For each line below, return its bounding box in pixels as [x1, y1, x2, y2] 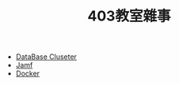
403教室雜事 [87, 7, 171, 25]
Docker [15, 68, 40, 79]
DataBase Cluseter [15, 52, 78, 61]
